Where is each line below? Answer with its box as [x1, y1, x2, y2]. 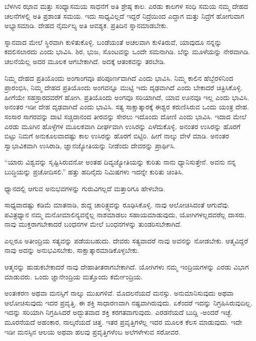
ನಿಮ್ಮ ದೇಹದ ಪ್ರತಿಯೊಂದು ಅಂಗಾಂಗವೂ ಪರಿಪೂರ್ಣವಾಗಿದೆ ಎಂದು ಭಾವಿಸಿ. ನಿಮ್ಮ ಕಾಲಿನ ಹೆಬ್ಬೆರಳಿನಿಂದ [4, 72, 233, 83]
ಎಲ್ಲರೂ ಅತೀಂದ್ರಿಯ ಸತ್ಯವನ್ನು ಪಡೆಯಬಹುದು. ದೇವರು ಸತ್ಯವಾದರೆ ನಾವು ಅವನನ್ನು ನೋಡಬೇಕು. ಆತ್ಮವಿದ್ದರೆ [4, 235, 248, 245]
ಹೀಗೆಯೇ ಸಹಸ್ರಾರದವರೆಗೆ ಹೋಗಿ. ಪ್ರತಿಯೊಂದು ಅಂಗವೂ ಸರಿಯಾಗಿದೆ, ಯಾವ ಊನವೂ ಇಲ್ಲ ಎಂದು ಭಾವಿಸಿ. [4, 92, 249, 102]
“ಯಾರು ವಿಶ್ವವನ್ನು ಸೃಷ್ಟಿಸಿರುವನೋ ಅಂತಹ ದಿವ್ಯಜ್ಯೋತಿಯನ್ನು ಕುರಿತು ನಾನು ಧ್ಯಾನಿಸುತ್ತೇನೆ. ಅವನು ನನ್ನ [4, 157, 236, 167]
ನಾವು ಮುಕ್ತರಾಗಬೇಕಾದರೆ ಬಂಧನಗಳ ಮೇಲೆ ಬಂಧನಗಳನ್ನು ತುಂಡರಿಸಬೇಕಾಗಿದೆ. [4, 219, 182, 229]
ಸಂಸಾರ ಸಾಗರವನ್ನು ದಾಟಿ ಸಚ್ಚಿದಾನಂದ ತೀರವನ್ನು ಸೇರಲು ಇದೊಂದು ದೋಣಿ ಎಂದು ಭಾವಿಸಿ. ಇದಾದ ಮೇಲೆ [4, 111, 247, 121]
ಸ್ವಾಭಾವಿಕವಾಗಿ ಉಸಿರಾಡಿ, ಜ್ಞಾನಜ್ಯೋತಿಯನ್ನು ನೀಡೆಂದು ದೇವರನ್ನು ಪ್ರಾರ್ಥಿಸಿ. [4, 140, 176, 150]
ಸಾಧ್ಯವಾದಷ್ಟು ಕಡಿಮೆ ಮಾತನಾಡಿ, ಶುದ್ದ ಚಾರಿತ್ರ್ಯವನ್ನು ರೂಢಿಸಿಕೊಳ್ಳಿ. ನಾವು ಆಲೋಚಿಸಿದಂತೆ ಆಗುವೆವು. [4, 200, 230, 210]
